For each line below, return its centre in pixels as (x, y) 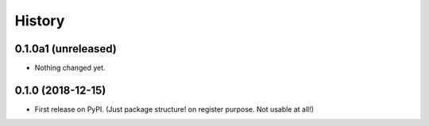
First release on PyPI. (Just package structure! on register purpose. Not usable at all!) (174, 109)
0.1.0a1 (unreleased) (66, 49)
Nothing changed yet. (70, 68)
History (40, 21)
